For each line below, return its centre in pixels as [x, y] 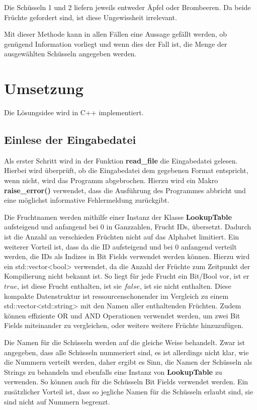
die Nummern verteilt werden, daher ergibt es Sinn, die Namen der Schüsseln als [128, 362]
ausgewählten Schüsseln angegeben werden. [70, 54]
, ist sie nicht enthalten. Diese [185, 286]
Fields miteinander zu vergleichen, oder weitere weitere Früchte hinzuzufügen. [124, 325]
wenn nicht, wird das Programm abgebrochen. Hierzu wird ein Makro [111, 180]
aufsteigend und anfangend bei [51, 227]
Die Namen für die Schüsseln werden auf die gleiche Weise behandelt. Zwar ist [124, 342]
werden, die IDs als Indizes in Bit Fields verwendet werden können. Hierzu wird [127, 256]
